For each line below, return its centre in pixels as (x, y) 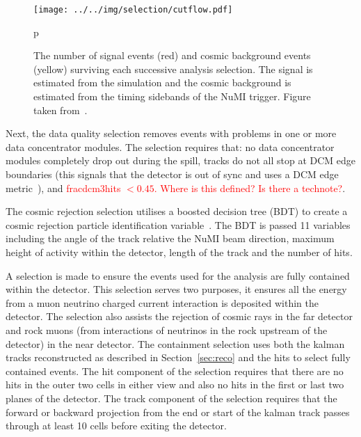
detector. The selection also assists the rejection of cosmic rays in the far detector (179, 316)
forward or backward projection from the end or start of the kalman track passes (178, 412)
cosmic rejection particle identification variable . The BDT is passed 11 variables (178, 224)
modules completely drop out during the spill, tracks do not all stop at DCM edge (181, 160)
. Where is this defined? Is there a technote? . (250, 188)
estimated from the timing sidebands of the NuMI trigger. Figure (172, 96)
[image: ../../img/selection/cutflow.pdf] (133, 10)
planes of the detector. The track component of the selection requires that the (171, 398)
